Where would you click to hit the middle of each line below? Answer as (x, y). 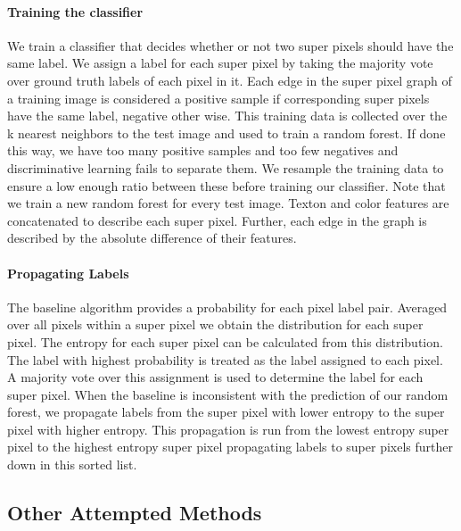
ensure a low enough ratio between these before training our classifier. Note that (226, 185)
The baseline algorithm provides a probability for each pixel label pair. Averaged (227, 307)
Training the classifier (75, 11)
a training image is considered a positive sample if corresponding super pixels (218, 98)
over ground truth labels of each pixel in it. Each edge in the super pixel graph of (230, 80)
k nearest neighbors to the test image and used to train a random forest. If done (226, 133)
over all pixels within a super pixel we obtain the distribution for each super (215, 324)
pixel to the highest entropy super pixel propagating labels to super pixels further (230, 447)
